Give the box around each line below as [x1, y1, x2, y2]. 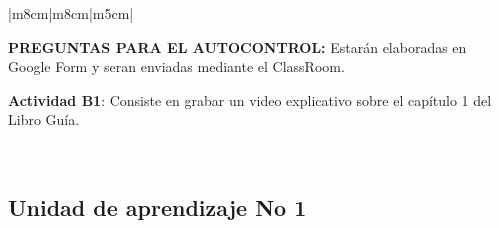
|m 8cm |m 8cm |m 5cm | [8, 3, 134, 23]
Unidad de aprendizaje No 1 [8, 191, 307, 222]
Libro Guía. [8, 109, 80, 130]
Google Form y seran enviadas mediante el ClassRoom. [8, 56, 345, 77]
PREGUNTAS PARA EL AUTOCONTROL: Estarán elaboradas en [8, 36, 467, 57]
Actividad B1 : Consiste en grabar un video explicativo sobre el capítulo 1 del [8, 89, 492, 110]
